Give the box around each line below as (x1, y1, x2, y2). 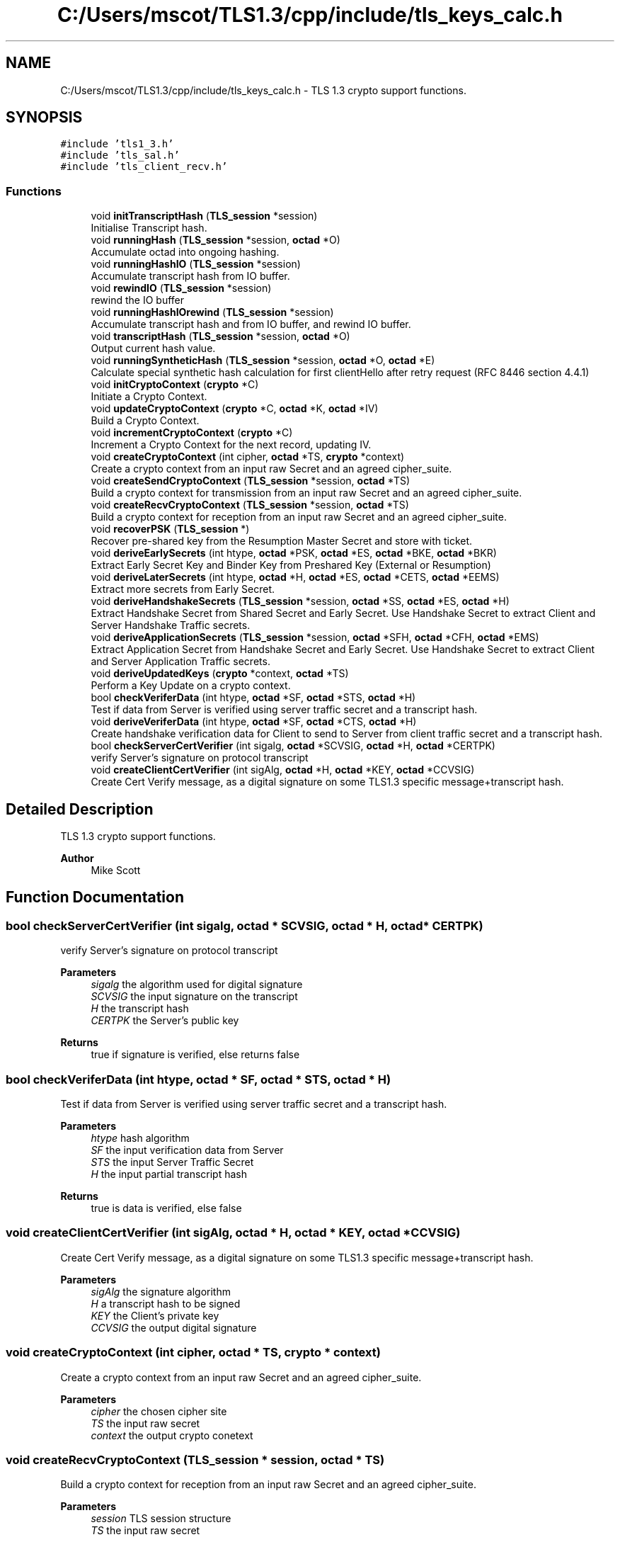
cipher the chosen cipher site (91, 1405, 227, 1417)
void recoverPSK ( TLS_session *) (91, 523, 250, 535)
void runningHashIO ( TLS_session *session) (91, 258, 301, 271)
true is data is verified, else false (91, 1202, 242, 1214)
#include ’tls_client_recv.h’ (60, 161, 228, 173)
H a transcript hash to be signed (91, 1297, 241, 1310)
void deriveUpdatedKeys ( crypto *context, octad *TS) (91, 667, 349, 680)
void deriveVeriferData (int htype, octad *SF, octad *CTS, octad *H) (91, 715, 417, 728)
